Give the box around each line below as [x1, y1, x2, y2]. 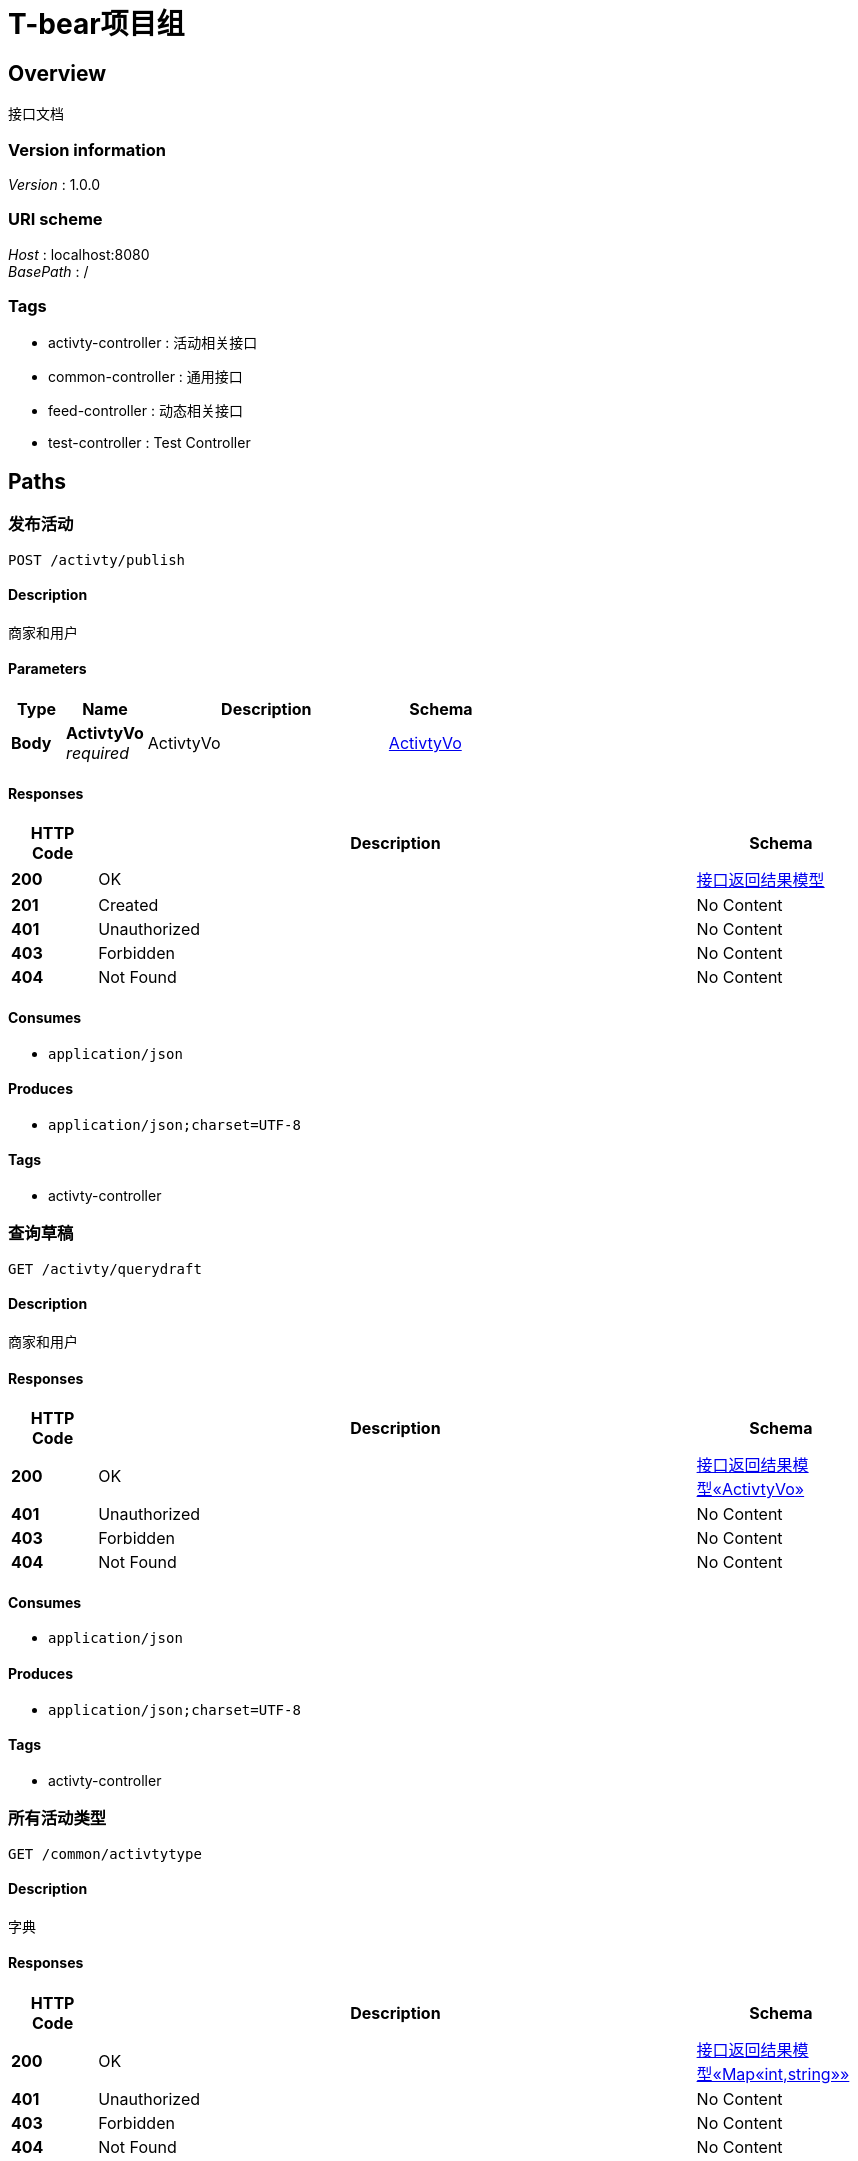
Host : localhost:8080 [8, 245, 150, 263]
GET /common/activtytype [8, 1845, 202, 1862]
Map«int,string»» [721, 2063, 850, 2084]
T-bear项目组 [8, 7, 185, 41]
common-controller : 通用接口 [48, 368, 243, 386]
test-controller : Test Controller [48, 434, 251, 452]
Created [98, 895, 159, 916]
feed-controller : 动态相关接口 [48, 402, 243, 420]
